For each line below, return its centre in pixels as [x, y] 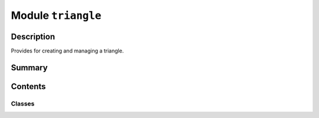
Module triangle [56, 15]
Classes [23, 103]
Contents [28, 86]
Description [33, 36]
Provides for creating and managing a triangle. [67, 51]
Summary [29, 68]
